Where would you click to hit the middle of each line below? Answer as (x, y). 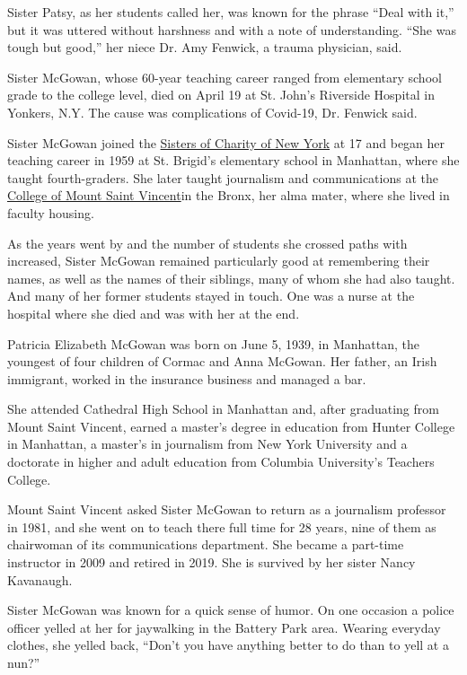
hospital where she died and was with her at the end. (154, 313)
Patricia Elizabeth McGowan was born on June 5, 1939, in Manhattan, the (213, 343)
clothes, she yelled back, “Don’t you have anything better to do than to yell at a (228, 645)
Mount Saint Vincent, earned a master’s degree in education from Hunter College (231, 426)
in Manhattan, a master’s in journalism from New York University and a (207, 444)
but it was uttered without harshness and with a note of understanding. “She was (232, 29)
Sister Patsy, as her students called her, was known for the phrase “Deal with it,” (231, 12)
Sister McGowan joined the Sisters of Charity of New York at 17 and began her (226, 142)
